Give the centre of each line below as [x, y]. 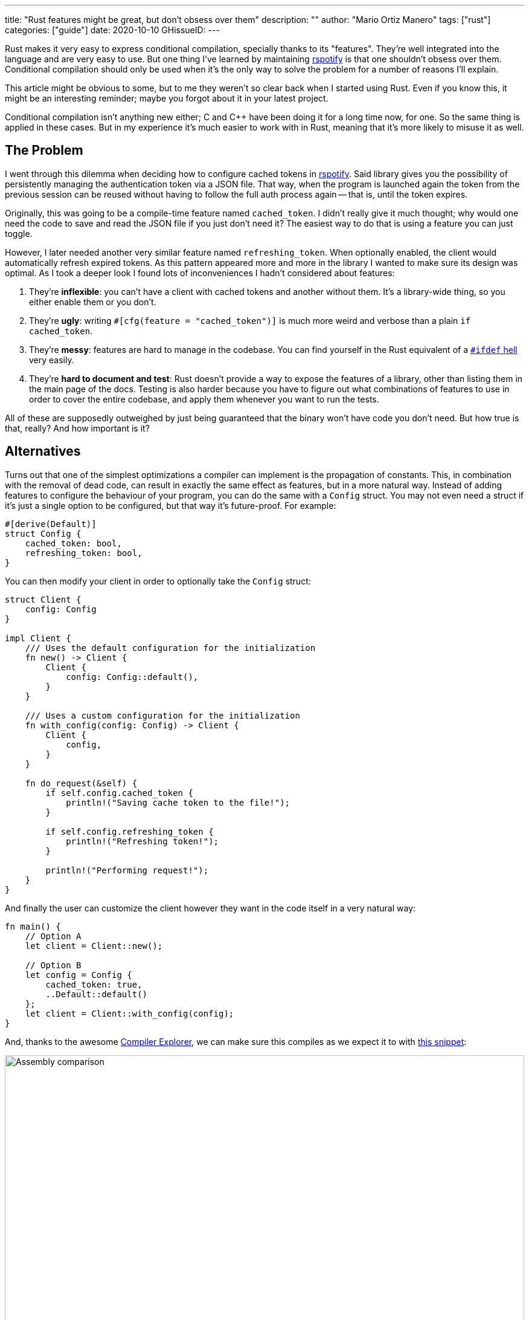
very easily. [52, 360]
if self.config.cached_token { [119, 793]
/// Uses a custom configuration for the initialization [162, 715]
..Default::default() [97, 994]
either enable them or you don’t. [93, 302]
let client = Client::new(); [94, 946]
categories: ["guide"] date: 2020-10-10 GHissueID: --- [112, 30]
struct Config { [43, 533]
